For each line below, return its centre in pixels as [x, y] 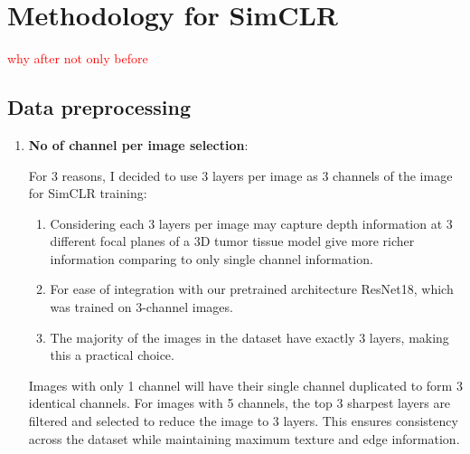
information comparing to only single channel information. [211, 258]
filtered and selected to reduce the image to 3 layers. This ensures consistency [243, 421]
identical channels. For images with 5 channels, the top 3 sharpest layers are [240, 403]
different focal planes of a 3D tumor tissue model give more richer [232, 241]
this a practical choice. [112, 355]
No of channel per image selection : [138, 144]
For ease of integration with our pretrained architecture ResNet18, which [252, 289]
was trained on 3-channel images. [141, 307]
